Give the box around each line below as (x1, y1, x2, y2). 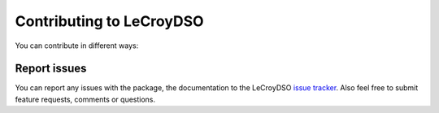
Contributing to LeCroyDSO (15, 12, 204, 30)
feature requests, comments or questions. (15, 94, 156, 104)
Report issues (15, 62, 87, 76)
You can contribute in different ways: (15, 41, 139, 50)
